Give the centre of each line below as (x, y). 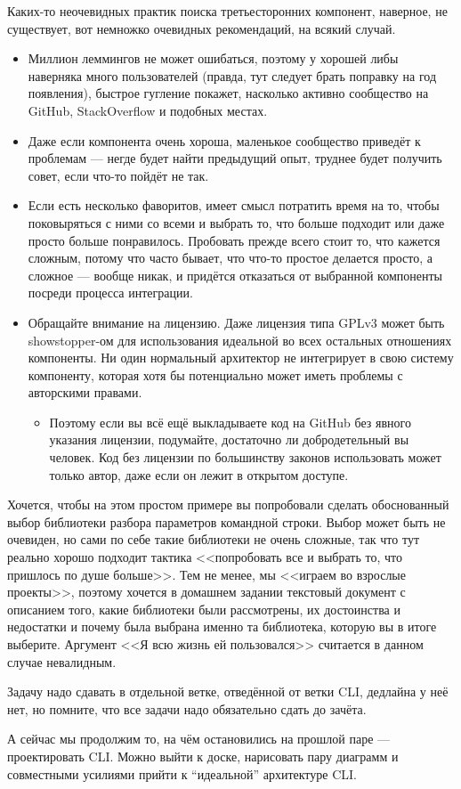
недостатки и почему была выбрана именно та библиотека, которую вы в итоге (222, 626)
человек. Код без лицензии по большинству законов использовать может (245, 457)
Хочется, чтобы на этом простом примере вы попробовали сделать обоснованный (228, 504)
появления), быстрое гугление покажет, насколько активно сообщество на (228, 93)
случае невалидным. (62, 661)
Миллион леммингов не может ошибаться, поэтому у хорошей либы (213, 58)
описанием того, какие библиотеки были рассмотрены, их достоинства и (204, 609)
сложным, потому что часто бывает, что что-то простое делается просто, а (230, 258)
